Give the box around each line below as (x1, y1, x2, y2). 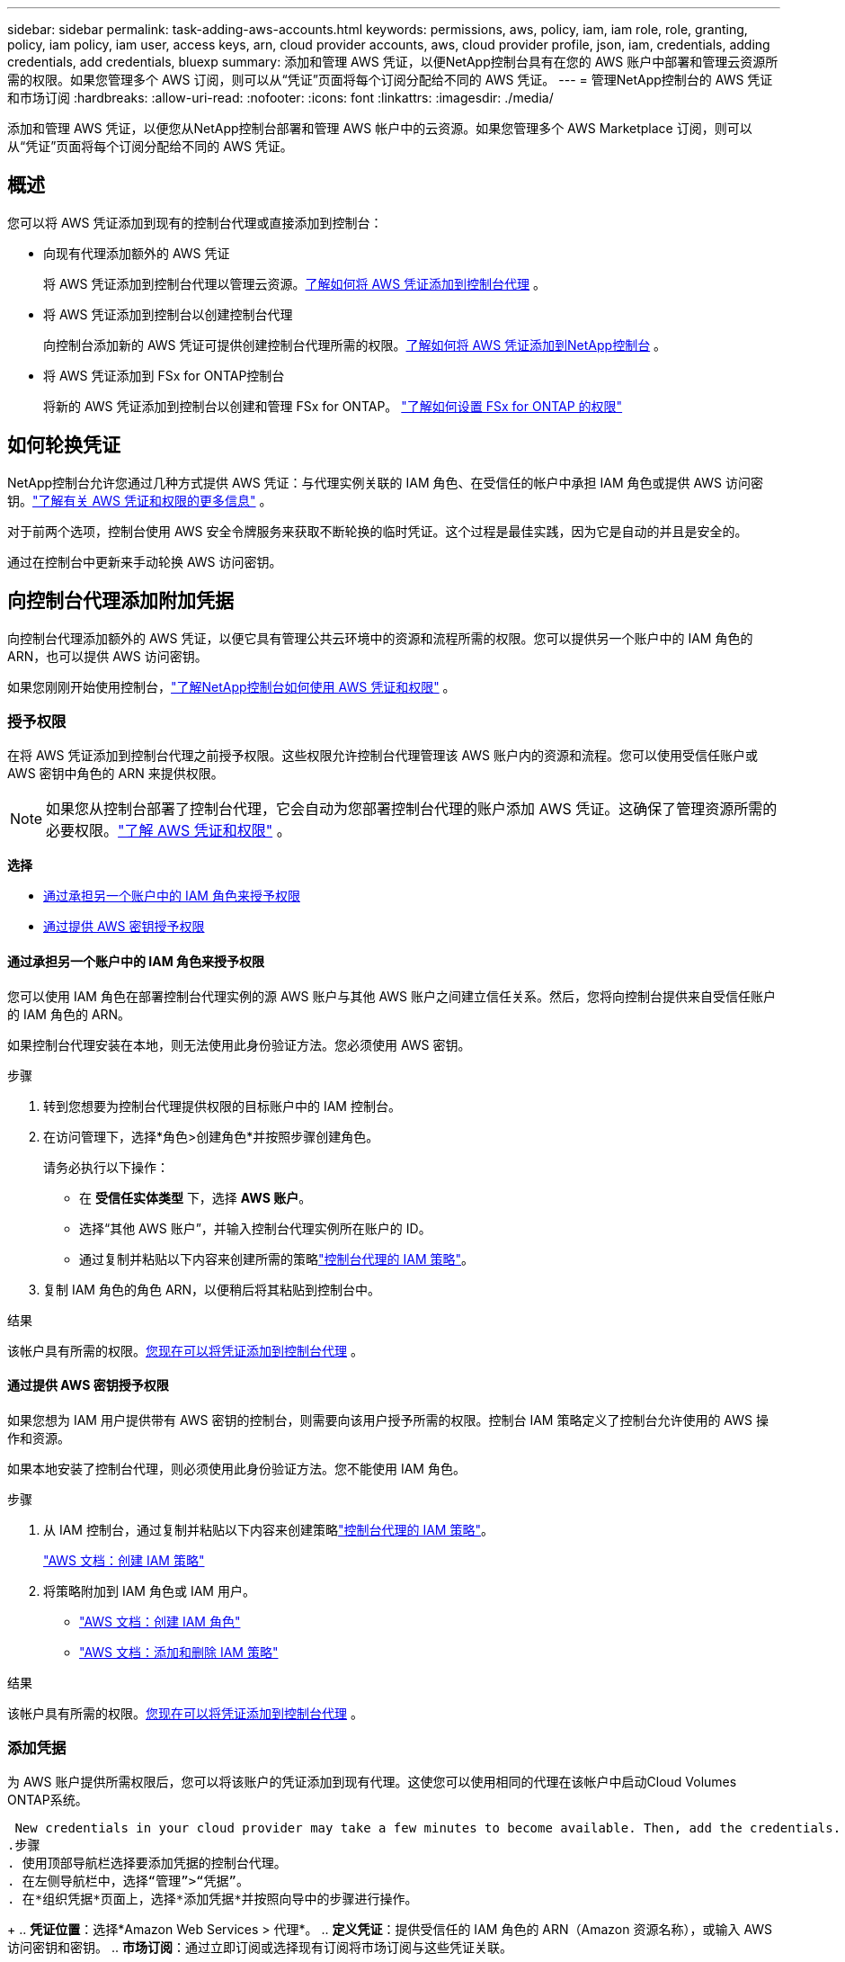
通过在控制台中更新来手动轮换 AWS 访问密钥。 (7, 553, 282, 569)
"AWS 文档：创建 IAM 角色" (79, 1613, 241, 1629)
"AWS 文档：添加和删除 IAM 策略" (79, 1644, 279, 1660)
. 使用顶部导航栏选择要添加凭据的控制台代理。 (7, 1856, 287, 1871)
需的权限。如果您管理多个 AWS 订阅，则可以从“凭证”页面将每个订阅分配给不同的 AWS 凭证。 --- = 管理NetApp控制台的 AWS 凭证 (7, 72, 773, 87)
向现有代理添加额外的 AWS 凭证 (43, 245, 230, 261)
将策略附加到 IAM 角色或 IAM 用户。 (43, 1582, 255, 1599)
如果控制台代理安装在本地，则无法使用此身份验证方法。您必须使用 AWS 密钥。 (7, 1036, 471, 1053)
